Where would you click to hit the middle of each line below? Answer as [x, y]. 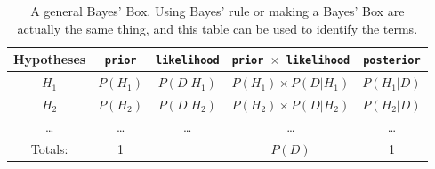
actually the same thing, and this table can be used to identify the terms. [217, 28]
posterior [392, 61]
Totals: [49, 148]
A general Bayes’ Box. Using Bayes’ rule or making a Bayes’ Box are [217, 11]
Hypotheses [50, 59]
